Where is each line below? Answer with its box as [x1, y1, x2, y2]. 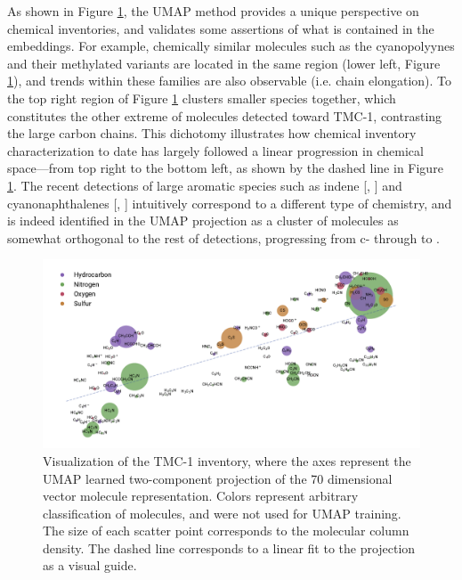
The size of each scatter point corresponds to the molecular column [43, 521, 409, 540]
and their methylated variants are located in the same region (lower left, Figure [7, 53, 441, 72]
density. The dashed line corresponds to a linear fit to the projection [43, 538, 416, 557]
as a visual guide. [43, 556, 137, 575]
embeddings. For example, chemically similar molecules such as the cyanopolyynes [7, 37, 455, 55]
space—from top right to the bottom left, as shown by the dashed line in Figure [7, 159, 443, 177]
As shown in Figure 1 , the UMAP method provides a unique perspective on [7, 2, 419, 20]
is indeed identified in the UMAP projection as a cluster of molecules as [7, 211, 399, 230]
